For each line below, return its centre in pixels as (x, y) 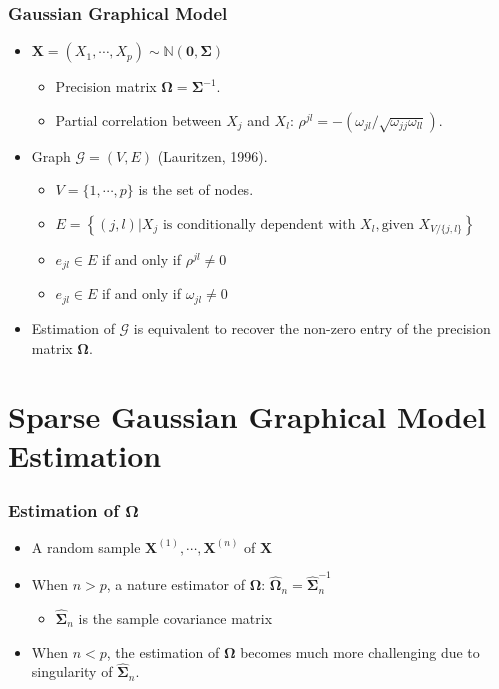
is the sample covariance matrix (175, 618)
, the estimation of (163, 651)
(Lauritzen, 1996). (212, 155)
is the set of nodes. (196, 189)
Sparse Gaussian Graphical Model (247, 416)
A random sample (86, 546)
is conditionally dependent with (259, 225)
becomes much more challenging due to (360, 651)
